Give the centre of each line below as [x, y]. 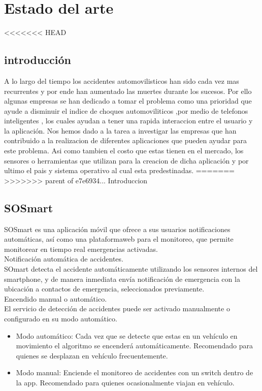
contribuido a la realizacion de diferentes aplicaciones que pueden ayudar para [125, 140]
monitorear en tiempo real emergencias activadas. [81, 249]
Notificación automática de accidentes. [64, 259]
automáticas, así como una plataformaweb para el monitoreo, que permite [119, 239]
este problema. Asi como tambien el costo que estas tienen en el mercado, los [124, 151]
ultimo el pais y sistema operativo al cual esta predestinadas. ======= [119, 170]
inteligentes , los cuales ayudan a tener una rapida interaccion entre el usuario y [128, 121]
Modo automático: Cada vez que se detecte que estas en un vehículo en [127, 335]
